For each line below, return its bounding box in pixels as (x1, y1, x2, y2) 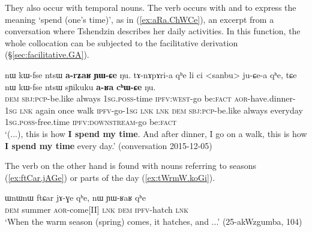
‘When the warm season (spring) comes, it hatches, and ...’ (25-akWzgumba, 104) (5, 215, 302, 227)
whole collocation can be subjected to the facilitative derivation (5, 36, 238, 49)
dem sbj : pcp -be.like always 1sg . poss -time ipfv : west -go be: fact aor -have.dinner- (5, 92, 296, 105)
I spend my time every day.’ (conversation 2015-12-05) (5, 139, 212, 151)
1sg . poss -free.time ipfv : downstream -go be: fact (5, 115, 177, 128)
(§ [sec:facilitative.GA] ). (5, 48, 89, 61)
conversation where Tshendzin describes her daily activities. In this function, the (5, 25, 301, 37)
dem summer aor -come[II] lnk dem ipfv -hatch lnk (5, 203, 189, 215)
